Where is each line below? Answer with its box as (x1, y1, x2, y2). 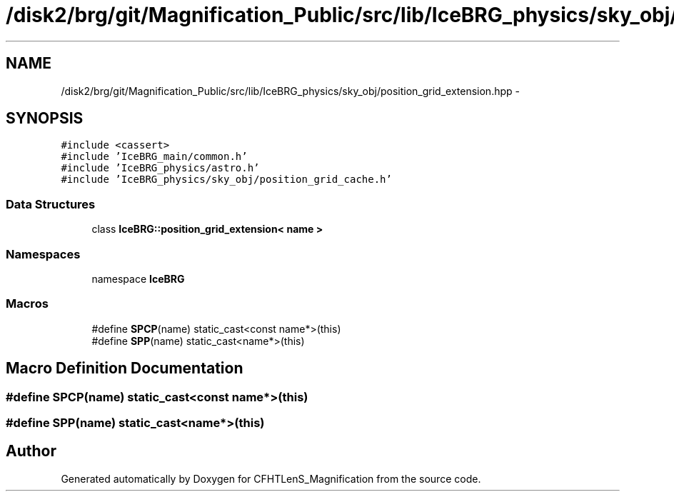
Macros (6, 296, 49, 311)
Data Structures (6, 196, 96, 211)
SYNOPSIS (6, 109, 84, 128)
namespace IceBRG (91, 272, 185, 285)
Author (6, 442, 56, 461)
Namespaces (6, 246, 81, 261)
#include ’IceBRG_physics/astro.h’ (61, 162, 260, 174)
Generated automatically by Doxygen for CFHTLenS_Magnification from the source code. (61, 472, 481, 485)
